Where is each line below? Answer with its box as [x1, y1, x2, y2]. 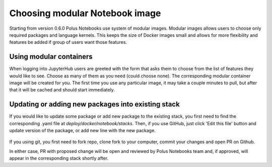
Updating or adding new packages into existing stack [9, 100, 180, 108]
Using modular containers [9, 52, 93, 61]
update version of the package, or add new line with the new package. [9, 128, 156, 134]
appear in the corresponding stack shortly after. [9, 155, 108, 161]
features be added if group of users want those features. [9, 39, 127, 45]
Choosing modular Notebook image [9, 8, 161, 19]
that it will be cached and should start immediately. [9, 87, 115, 93]
